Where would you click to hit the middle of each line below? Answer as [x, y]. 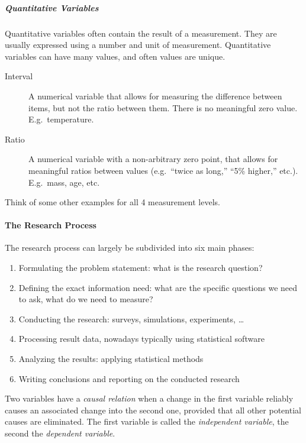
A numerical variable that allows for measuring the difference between [155, 96]
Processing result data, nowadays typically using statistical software [141, 339]
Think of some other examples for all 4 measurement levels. [112, 202]
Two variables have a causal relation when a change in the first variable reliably [149, 398]
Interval [19, 76]
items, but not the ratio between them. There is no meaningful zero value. [163, 107]
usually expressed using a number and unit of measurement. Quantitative [138, 45]
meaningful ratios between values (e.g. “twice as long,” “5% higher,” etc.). [163, 170]
